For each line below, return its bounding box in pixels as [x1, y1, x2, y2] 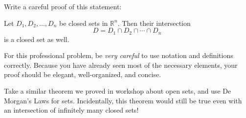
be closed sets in [59, 18, 108, 28]
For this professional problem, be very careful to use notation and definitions [4, 50, 233, 60]
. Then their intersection [117, 18, 191, 28]
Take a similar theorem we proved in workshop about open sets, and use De [4, 86, 231, 96]
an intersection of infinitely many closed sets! [4, 105, 139, 115]
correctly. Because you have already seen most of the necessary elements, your [4, 59, 238, 70]
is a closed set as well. [4, 34, 69, 44]
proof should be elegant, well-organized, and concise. [4, 69, 161, 79]
